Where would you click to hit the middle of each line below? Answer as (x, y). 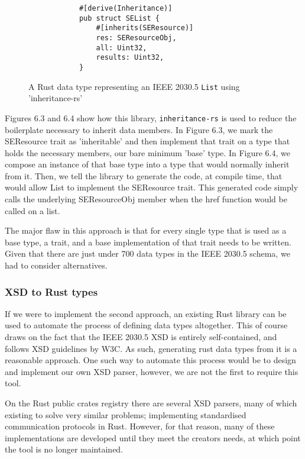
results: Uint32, (130, 58)
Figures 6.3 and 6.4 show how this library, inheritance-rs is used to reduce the (151, 117)
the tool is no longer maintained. (64, 449)
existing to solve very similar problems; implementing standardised (126, 414)
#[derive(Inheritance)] (126, 8)
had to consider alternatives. (56, 265)
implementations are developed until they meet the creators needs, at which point (153, 437)
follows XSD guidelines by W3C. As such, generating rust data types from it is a (151, 348)
